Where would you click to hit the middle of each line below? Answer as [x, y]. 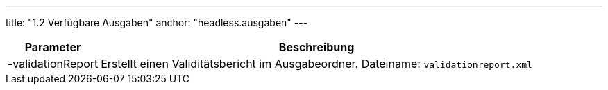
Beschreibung [316, 47]
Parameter [53, 47]
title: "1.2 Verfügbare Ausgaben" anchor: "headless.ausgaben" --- [157, 22]
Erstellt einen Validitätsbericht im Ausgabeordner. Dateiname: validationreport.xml [316, 64]
